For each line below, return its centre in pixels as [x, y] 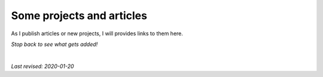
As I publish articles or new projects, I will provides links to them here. [97, 33]
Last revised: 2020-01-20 [42, 66]
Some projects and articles [79, 16]
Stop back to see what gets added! [54, 44]
